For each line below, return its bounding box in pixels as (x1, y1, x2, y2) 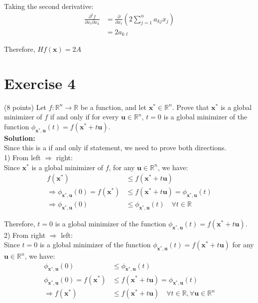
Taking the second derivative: (4, 1, 94, 11)
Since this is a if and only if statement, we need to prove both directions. (4, 142, 227, 153)
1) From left (4, 152, 41, 162)
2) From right (4, 229, 46, 240)
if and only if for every (50, 111, 119, 122)
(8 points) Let (4, 101, 47, 112)
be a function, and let (80, 101, 147, 112)
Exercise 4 (4, 73, 76, 93)
